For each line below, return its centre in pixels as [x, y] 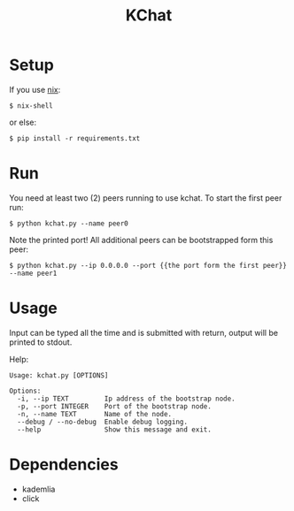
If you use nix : [35, 89]
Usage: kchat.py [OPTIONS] [59, 375]
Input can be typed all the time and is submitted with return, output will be [144, 332]
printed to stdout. [41, 342]
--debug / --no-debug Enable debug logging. [103, 422]
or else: [23, 122]
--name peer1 [33, 273]
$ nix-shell [31, 106]
